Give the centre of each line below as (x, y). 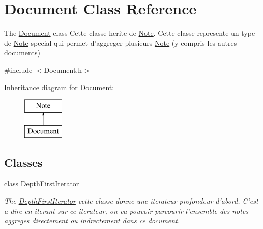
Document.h (63, 69)
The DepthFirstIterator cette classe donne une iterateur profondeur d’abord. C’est (131, 201)
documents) (22, 53)
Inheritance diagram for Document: (59, 87)
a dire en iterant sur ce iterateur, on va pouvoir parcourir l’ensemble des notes (126, 210)
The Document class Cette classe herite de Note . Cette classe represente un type (130, 33)
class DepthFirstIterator (42, 183)
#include (18, 69)
